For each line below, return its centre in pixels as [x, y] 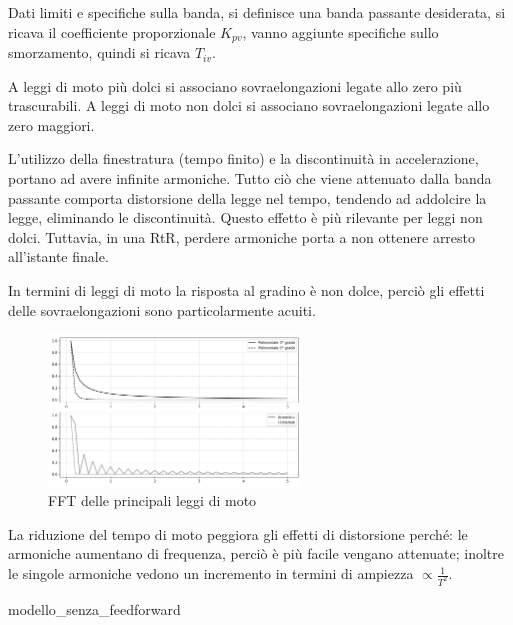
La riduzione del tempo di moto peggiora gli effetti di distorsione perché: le [238, 533]
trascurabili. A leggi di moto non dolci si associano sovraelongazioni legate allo [249, 105]
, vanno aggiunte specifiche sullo [340, 31]
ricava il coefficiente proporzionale [112, 31]
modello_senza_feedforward [94, 608]
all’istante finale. [58, 256]
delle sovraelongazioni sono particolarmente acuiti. [162, 309]
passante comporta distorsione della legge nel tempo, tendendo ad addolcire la [247, 197]
